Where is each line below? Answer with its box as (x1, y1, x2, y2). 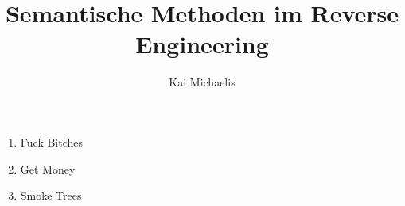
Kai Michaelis (169, 74, 236, 90)
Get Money (20, 160, 76, 177)
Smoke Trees (20, 187, 82, 204)
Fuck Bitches (20, 133, 84, 150)
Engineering (135, 28, 269, 60)
